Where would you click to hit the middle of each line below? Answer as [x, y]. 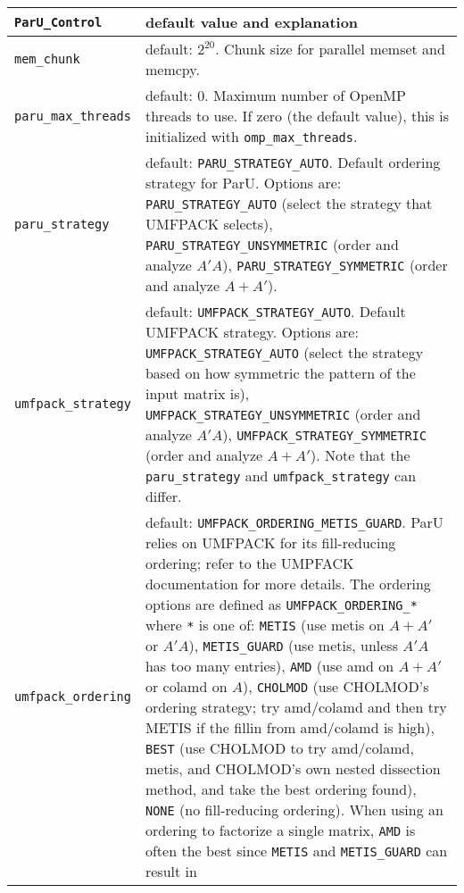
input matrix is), [197, 393]
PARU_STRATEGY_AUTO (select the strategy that [289, 203]
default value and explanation [252, 22]
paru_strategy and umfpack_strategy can [281, 476]
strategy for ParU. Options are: [243, 183]
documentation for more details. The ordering [288, 584]
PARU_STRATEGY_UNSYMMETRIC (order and [272, 244]
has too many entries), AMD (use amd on [269, 666]
